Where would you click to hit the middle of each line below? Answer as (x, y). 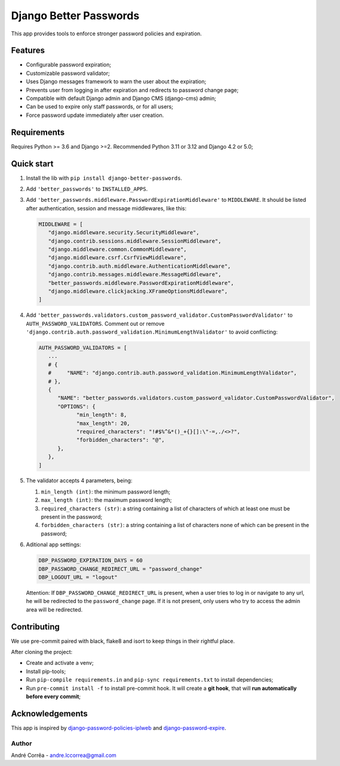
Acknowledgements (49, 714)
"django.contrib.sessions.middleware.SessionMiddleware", (135, 241)
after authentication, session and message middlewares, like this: (106, 208)
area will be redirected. (54, 609)
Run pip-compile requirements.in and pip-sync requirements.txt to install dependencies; (150, 680)
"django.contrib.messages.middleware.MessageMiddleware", (135, 275)
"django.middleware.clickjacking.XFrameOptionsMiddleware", (138, 291)
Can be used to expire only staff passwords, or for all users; (99, 107)
